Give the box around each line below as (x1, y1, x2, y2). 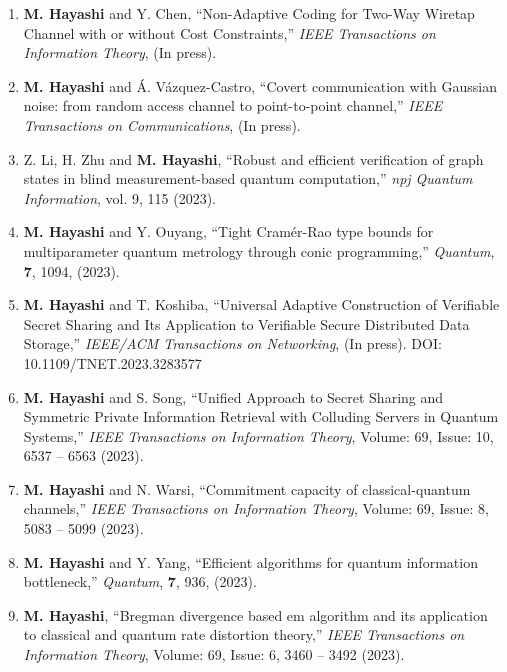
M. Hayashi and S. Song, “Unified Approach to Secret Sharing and (23, 386, 444, 407)
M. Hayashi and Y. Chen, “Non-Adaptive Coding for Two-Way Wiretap (23, 3, 475, 23)
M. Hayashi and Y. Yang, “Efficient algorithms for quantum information (23, 551, 478, 572)
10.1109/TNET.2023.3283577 (23, 352, 202, 373)
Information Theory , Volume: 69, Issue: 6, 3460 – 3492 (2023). (23, 644, 405, 665)
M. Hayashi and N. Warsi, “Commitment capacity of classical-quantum (23, 478, 471, 499)
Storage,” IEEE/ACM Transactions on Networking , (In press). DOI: (23, 333, 442, 354)
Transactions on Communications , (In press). (23, 114, 301, 135)
